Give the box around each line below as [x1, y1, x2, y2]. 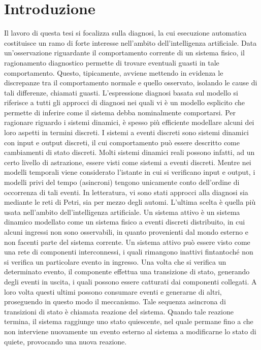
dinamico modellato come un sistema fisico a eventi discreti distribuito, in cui [4, 216, 245, 227]
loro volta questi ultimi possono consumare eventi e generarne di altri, [4, 286, 222, 297]
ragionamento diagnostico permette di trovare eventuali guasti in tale [4, 57, 219, 68]
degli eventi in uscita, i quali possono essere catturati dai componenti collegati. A [4, 276, 257, 287]
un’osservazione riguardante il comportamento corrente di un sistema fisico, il [4, 47, 245, 58]
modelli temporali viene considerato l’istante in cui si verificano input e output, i [4, 167, 255, 177]
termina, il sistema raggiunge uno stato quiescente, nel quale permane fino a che [4, 316, 253, 327]
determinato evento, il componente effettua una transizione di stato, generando [4, 266, 250, 277]
